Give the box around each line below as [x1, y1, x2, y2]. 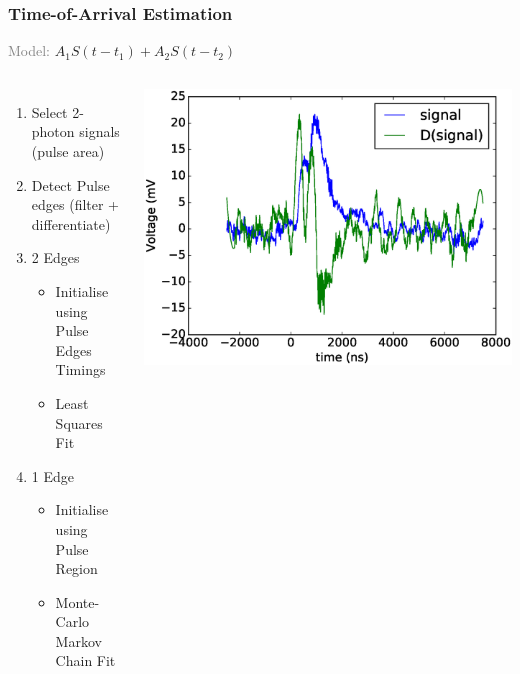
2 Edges [31, 247, 80, 268]
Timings [55, 359, 106, 380]
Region [55, 558, 98, 579]
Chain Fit [55, 650, 116, 671]
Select [31, 101, 68, 122]
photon [31, 121, 75, 142]
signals [79, 121, 120, 142]
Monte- [55, 591, 100, 612]
